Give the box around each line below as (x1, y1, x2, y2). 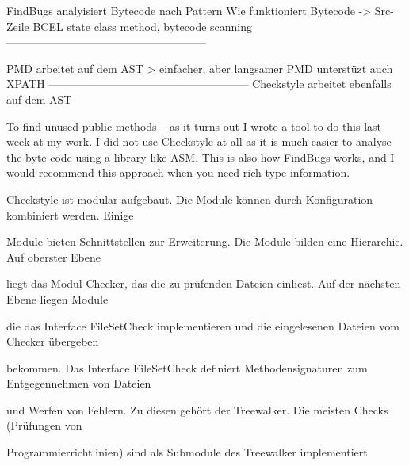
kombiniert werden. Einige (6, 206, 134, 223)
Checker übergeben (6, 333, 99, 349)
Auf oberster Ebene (6, 248, 101, 265)
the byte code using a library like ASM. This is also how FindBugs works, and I (6, 148, 395, 165)
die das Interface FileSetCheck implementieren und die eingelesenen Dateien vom (6, 317, 400, 334)
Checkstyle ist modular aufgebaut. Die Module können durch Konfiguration (6, 190, 373, 207)
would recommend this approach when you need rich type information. (6, 164, 350, 181)
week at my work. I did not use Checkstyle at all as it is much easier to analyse (6, 133, 392, 150)
